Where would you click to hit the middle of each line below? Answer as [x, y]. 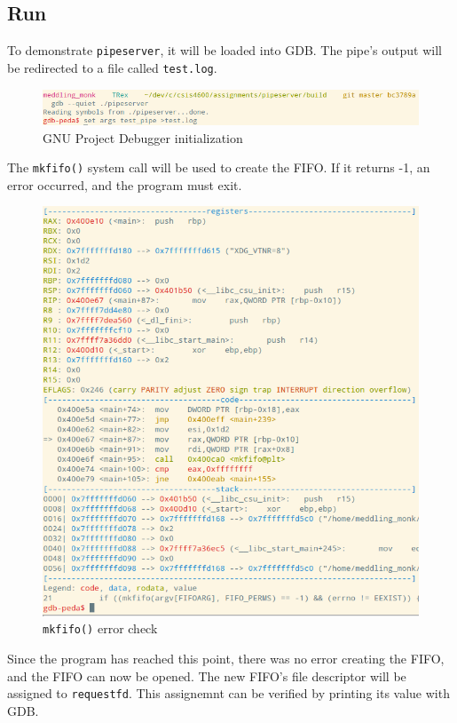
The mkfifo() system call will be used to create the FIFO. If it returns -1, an [219, 167]
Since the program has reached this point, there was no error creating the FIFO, [226, 659]
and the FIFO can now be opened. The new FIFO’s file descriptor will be [207, 675]
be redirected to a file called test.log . [112, 67]
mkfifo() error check [100, 628]
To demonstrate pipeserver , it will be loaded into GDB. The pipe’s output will [225, 50]
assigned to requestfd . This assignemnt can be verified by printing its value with [228, 693]
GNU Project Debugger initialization [143, 137]
